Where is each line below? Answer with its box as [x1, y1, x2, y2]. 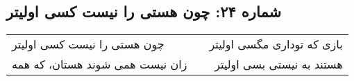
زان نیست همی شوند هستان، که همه [12, 56, 187, 73]
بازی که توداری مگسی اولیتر [209, 36, 343, 53]
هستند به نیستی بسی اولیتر [214, 56, 343, 73]
